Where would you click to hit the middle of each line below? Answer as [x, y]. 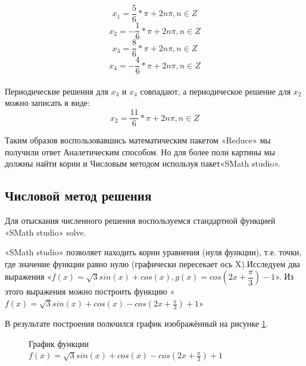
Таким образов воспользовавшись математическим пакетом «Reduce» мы [138, 140]
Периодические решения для [57, 91]
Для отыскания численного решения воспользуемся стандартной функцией [140, 220]
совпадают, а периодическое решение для [216, 91]
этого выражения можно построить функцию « [90, 291]
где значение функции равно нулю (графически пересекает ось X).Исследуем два [152, 263]
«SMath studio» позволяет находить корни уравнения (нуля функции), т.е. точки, [153, 252]
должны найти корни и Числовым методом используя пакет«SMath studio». [143, 163]
